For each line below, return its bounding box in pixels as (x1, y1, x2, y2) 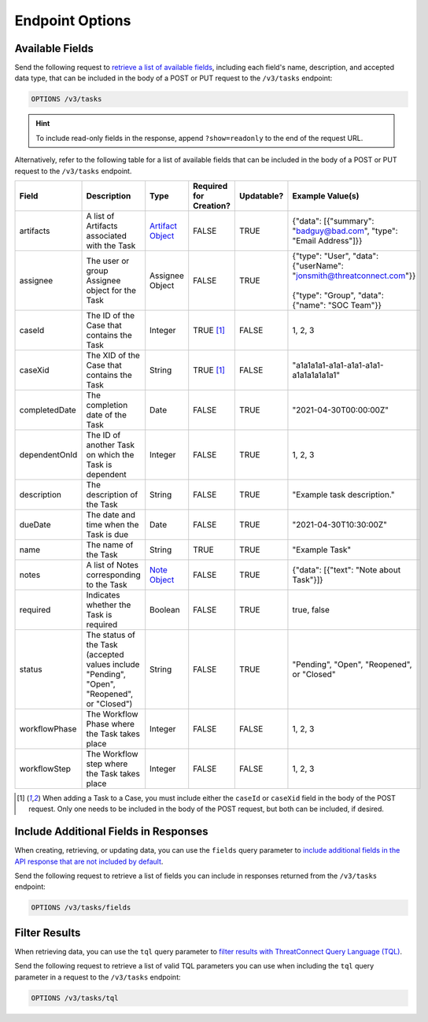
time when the (86, 519, 139, 530)
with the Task (86, 240, 136, 251)
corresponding (86, 569, 141, 580)
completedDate (19, 404, 76, 415)
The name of (86, 539, 134, 550)
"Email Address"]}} (292, 235, 363, 246)
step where (86, 758, 128, 769)
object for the (86, 284, 137, 295)
